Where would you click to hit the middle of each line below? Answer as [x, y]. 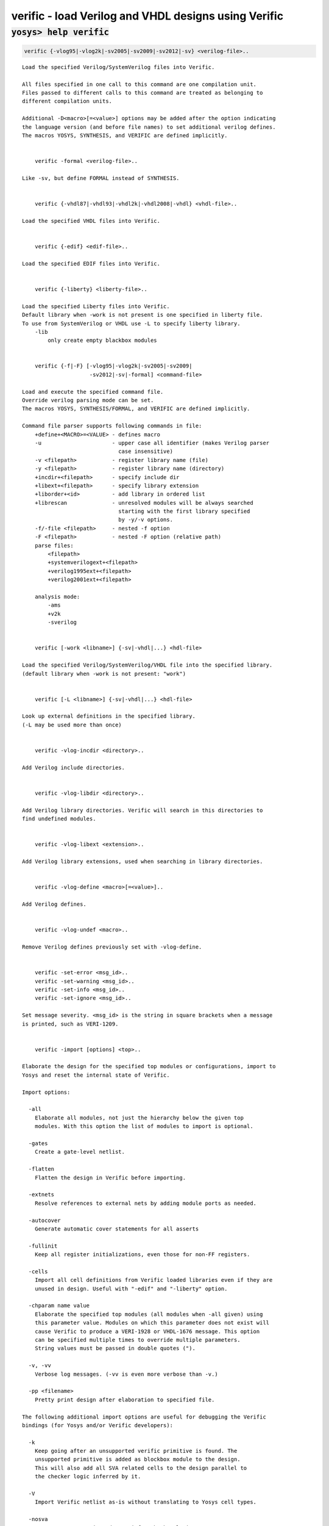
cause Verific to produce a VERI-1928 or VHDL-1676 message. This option [147, 1331]
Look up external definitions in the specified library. [109, 716]
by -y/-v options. [146, 520]
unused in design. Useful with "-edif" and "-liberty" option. [131, 1289]
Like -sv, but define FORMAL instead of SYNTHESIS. [101, 178]
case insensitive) [146, 451]
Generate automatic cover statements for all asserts [117, 1229]
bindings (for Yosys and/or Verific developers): [98, 1425]
